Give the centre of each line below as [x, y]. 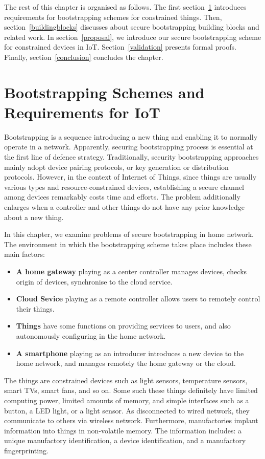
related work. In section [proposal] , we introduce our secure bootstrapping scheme [133, 37]
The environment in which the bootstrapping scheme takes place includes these [128, 244]
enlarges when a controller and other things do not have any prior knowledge [124, 207]
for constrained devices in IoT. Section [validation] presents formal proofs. [120, 47]
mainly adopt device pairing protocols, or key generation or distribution [116, 167]
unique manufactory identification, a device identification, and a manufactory [125, 440]
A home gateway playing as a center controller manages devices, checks [131, 271]
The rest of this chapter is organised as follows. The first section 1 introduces [125, 7]
